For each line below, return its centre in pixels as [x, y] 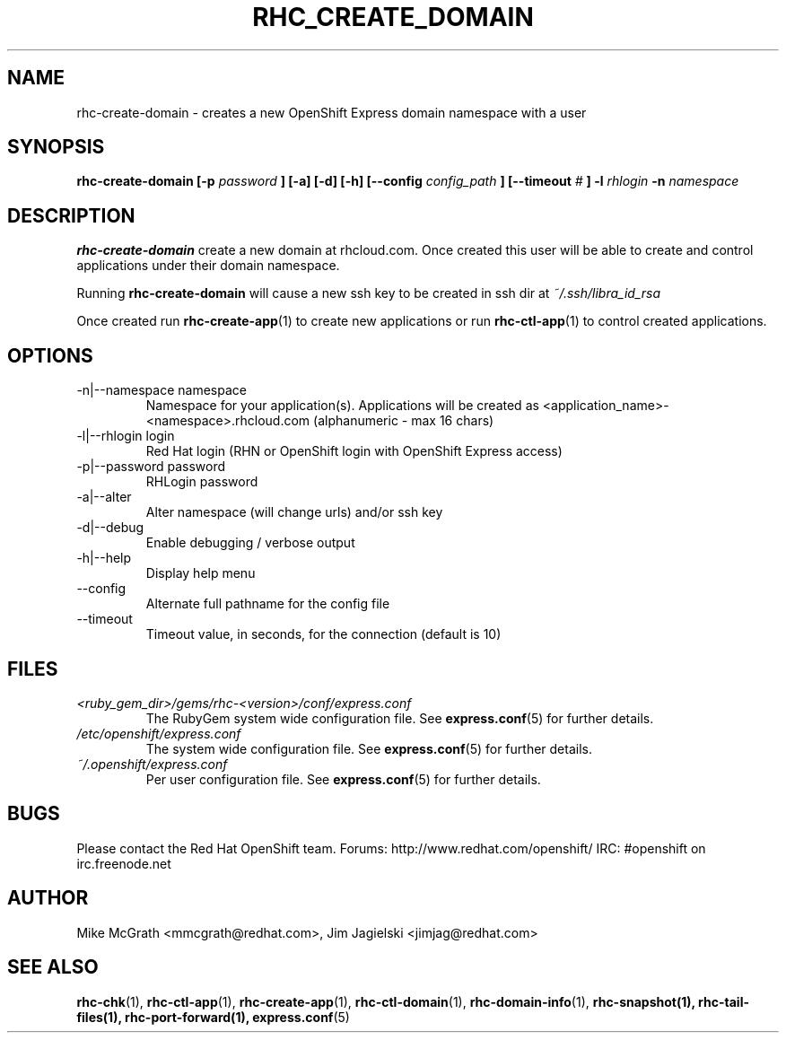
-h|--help [104, 558]
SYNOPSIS [56, 147]
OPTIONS [50, 355]
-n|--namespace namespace [162, 390]
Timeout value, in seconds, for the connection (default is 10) [323, 634]
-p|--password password [151, 467]
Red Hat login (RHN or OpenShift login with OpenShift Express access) [354, 451]
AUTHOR [48, 898]
